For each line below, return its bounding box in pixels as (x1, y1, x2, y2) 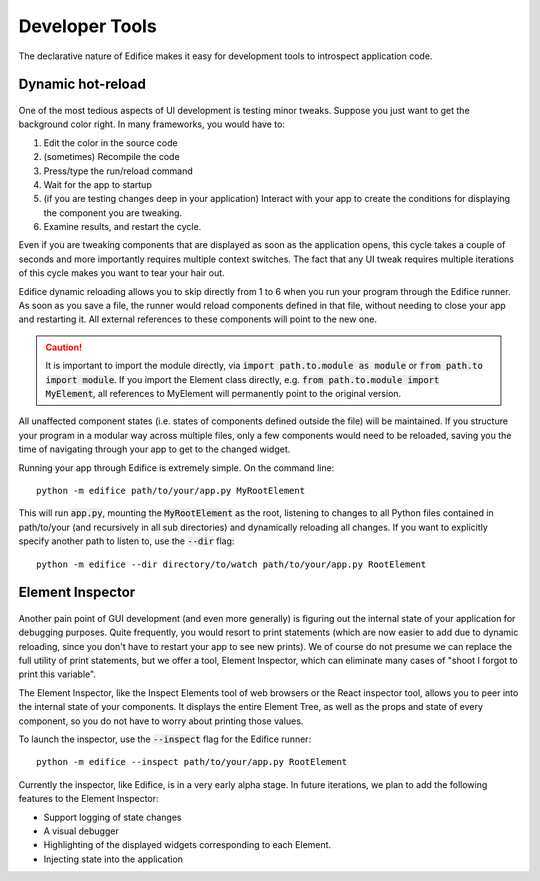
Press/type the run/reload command (43, 165, 194, 177)
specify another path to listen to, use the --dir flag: (18, 535, 235, 547)
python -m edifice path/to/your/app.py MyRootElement (36, 485, 305, 496)
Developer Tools (18, 15, 157, 37)
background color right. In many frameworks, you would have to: (18, 118, 285, 130)
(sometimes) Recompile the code (43, 151, 180, 163)
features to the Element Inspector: (18, 793, 159, 805)
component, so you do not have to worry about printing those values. (18, 715, 304, 727)
